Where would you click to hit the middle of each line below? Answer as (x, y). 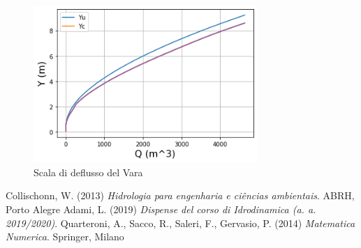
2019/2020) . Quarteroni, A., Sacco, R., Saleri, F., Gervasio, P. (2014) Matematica (180, 223)
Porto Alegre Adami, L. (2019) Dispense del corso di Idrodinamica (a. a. (161, 209)
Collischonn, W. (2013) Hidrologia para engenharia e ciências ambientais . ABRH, (180, 195)
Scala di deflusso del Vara (88, 172)
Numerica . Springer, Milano (65, 237)
